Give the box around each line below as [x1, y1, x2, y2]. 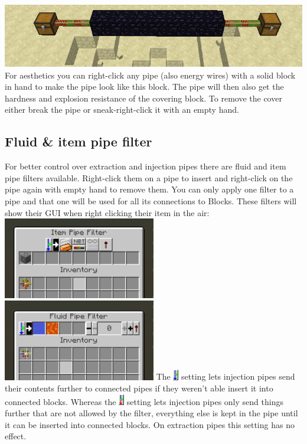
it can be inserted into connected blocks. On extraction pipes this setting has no [5, 418, 295, 430]
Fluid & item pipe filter [5, 132, 152, 151]
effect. [5, 430, 27, 442]
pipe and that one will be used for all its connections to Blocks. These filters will [5, 194, 297, 207]
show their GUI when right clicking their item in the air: [5, 206, 210, 218]
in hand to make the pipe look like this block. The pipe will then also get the [5, 80, 284, 93]
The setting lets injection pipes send [156, 370, 295, 383]
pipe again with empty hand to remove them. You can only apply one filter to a [5, 183, 294, 195]
